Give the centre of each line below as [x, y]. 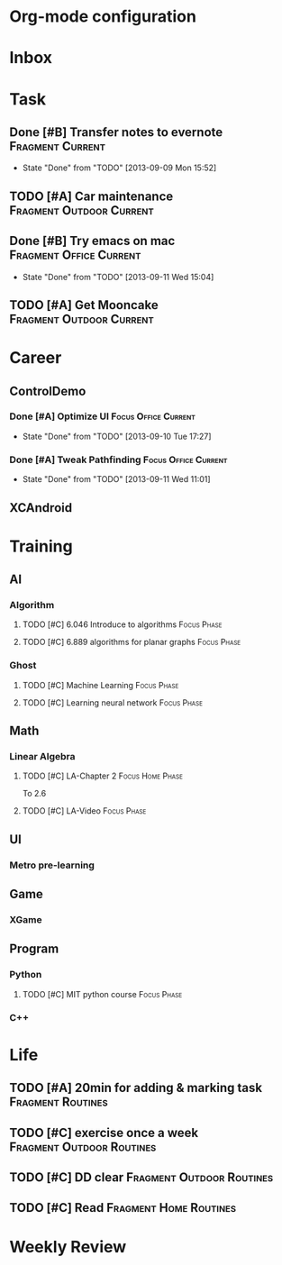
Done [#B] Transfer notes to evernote [116, 132]
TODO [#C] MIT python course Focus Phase [102, 994]
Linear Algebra [42, 757]
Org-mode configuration [103, 17]
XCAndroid [41, 508]
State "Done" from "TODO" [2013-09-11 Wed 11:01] [116, 479]
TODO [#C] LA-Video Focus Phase [84, 811]
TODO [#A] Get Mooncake [84, 305]
